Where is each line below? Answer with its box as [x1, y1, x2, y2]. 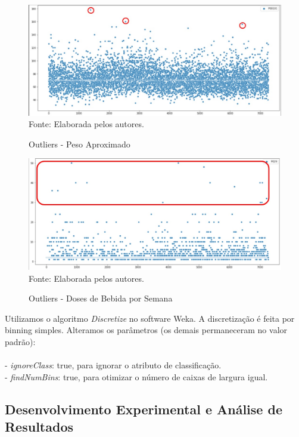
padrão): [5, 335, 36, 347]
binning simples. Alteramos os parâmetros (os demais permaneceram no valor [5, 324, 288, 336]
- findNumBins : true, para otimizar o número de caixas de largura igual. [5, 370, 268, 383]
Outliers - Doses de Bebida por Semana [29, 292, 173, 304]
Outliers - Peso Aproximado [29, 137, 130, 150]
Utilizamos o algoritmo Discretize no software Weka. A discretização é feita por [5, 312, 295, 324]
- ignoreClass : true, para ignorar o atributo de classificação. [5, 359, 222, 371]
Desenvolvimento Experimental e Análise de [5, 399, 282, 418]
